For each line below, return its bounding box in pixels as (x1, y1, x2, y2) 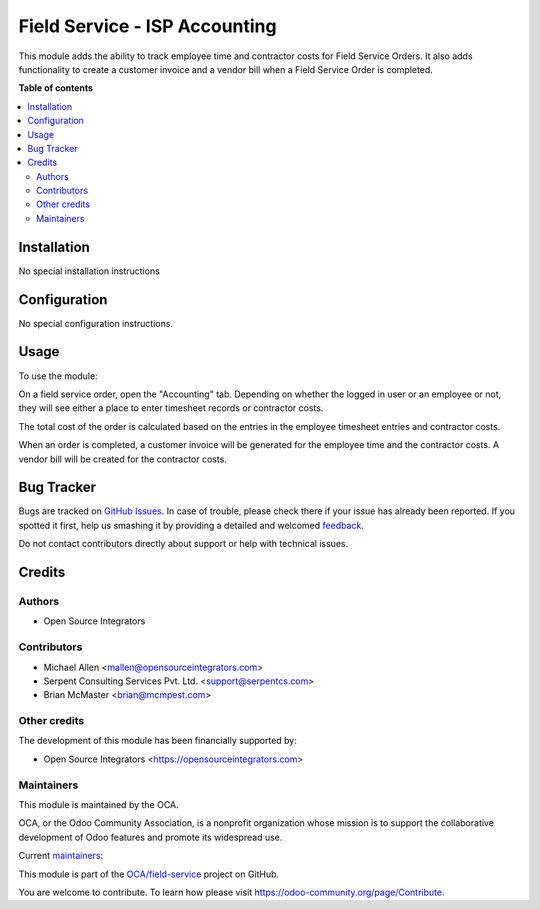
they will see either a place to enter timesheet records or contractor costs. (18, 402, 324, 414)
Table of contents (18, 82, 94, 94)
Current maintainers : (18, 850, 104, 862)
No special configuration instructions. (18, 317, 174, 329)
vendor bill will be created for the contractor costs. (18, 453, 227, 465)
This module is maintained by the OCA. (18, 798, 179, 810)
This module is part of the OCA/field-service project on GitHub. (18, 868, 280, 880)
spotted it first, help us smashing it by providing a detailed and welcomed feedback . (18, 519, 365, 531)
